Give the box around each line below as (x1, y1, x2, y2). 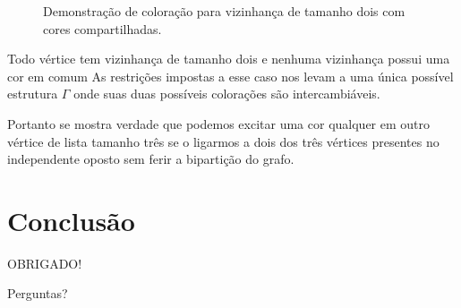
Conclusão (7, 201, 135, 238)
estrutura (7, 84, 58, 103)
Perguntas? (7, 284, 68, 303)
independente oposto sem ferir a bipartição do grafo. (7, 150, 295, 168)
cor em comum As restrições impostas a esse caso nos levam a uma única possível (7, 66, 454, 85)
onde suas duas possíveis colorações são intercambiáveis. (73, 84, 380, 103)
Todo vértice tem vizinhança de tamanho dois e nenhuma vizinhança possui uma (7, 49, 450, 68)
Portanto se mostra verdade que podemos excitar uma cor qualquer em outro (7, 114, 431, 133)
